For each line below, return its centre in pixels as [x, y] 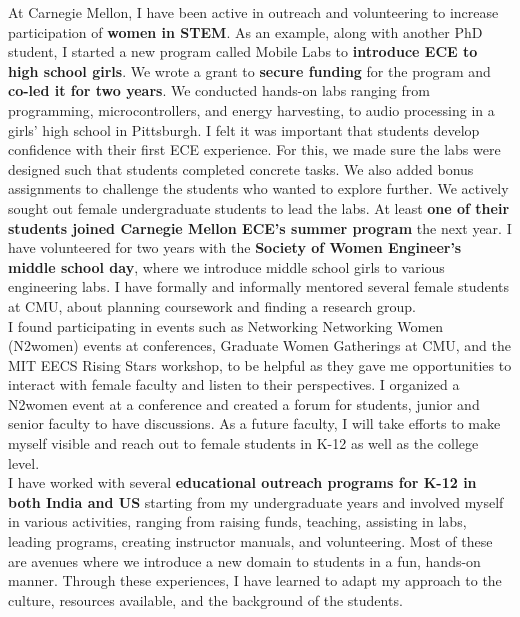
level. [24, 462]
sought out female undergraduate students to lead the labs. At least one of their [259, 207]
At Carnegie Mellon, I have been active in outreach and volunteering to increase [253, 12]
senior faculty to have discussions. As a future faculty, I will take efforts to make [254, 423]
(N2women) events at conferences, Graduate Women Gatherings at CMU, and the [259, 345]
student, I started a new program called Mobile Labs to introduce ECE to [243, 51]
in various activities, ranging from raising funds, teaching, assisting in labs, [237, 521]
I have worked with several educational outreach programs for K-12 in [242, 482]
